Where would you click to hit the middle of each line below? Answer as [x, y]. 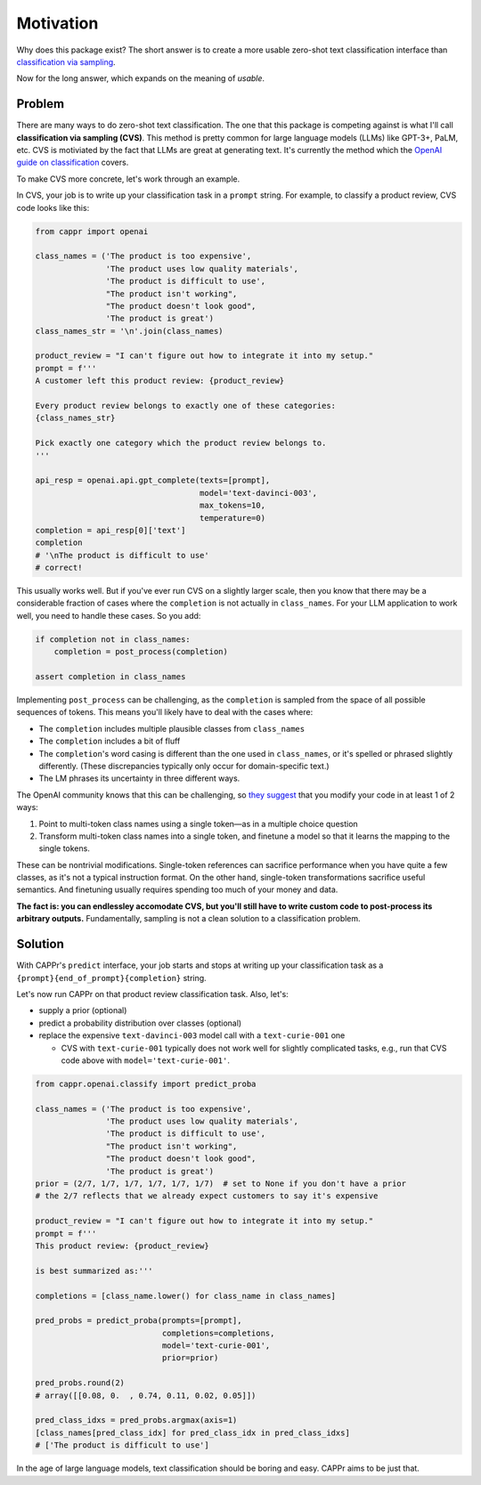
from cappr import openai [92, 231]
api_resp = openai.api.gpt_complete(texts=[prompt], [153, 480]
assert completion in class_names [110, 677]
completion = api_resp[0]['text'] [110, 530]
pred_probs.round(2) [80, 1383]
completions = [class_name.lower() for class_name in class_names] [186, 1296]
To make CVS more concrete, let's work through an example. [128, 179]
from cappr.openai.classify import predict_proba [146, 1083]
